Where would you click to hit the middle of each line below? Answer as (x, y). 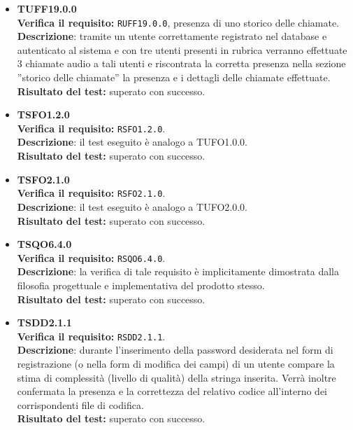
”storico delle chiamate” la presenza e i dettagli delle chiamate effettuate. (174, 77)
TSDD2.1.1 (44, 322)
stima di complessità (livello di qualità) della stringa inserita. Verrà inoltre (176, 377)
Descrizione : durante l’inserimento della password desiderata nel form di (175, 350)
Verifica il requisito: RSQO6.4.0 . (91, 257)
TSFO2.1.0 (43, 179)
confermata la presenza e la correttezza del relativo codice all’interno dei (172, 391)
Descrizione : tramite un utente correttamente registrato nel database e (172, 36)
